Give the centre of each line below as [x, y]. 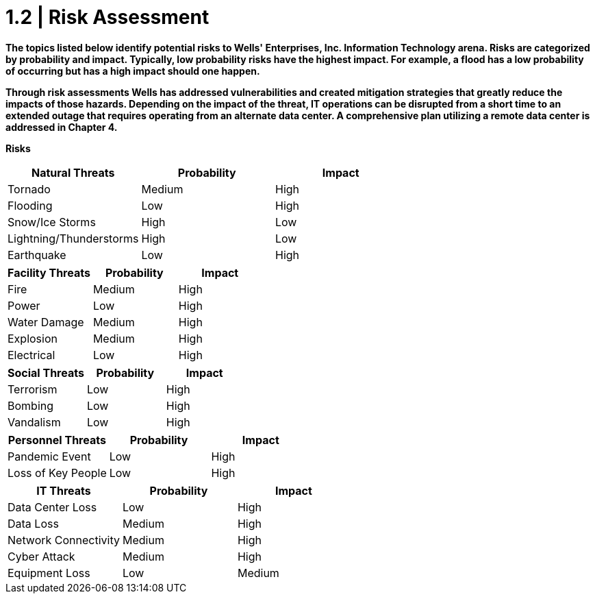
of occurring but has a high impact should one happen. [133, 71]
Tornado [29, 189]
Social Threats [46, 372]
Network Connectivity [64, 540]
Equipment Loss [49, 573]
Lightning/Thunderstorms [73, 238]
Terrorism [33, 389]
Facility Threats [49, 272]
